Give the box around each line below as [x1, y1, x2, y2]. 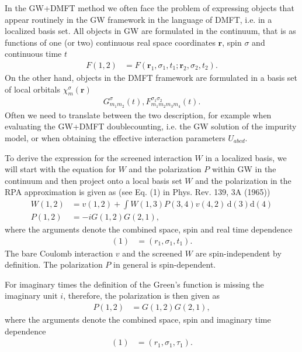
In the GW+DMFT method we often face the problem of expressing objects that [5, 2, 294, 13]
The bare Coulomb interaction [5, 247, 113, 259]
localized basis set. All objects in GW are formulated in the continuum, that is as [5, 25, 296, 37]
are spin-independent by [195, 247, 282, 259]
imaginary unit [5, 289, 58, 302]
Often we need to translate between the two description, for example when [5, 108, 272, 121]
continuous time [5, 47, 62, 60]
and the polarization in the [195, 174, 291, 186]
